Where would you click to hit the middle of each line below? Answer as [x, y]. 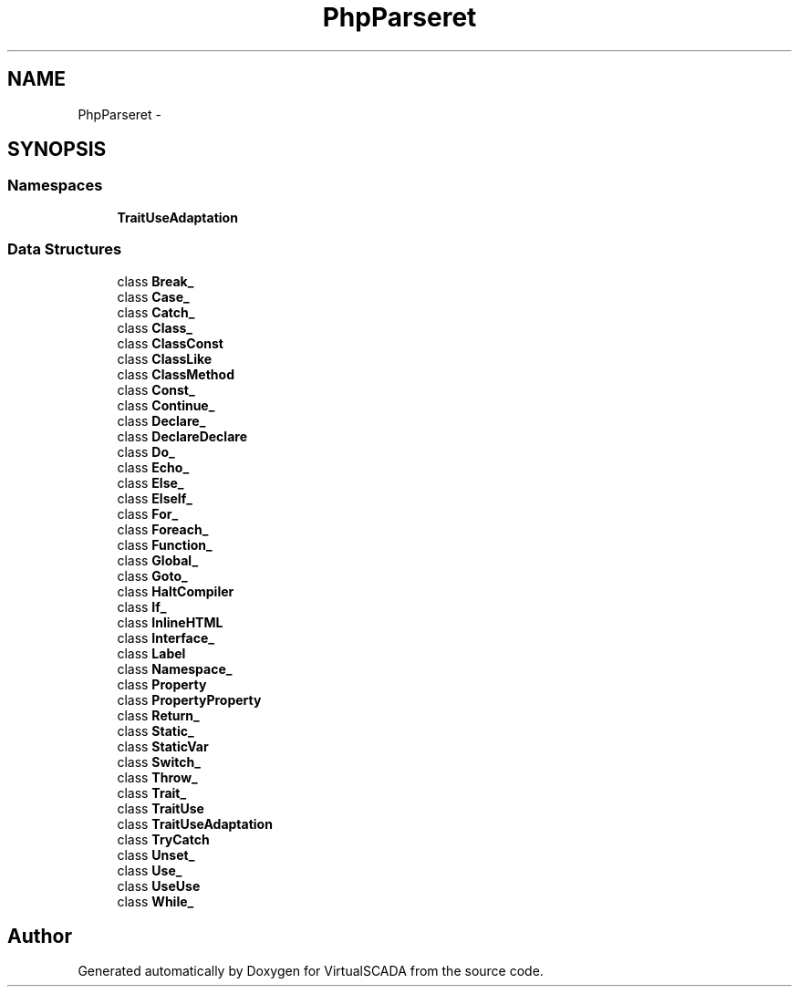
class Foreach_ [163, 529]
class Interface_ [166, 637]
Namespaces [55, 186]
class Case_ [153, 296]
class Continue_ [166, 405]
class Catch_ [156, 312]
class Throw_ [157, 777]
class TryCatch [163, 839]
